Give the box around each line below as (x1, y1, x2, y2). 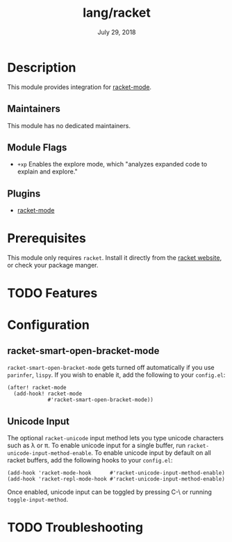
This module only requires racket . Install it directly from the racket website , (7, 254, 222, 262)
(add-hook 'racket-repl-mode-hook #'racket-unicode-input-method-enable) (7, 476, 226, 483)
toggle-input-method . (7, 495, 69, 504)
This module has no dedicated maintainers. (7, 121, 131, 130)
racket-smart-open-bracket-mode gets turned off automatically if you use (7, 364, 215, 372)
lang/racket (82, 5, 151, 21)
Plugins (7, 187, 41, 199)
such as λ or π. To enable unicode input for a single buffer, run (7, 441, 186, 450)
